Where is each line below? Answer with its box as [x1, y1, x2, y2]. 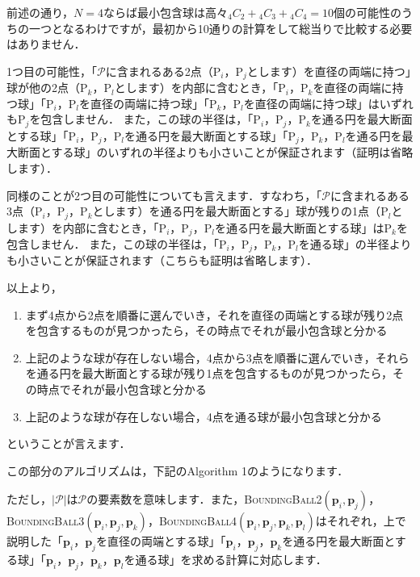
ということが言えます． [6, 435, 131, 452]
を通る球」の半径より [298, 236, 412, 253]
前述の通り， [6, 4, 74, 20]
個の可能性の [334, 4, 402, 20]
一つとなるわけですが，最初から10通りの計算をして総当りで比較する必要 [28, 19, 413, 36]
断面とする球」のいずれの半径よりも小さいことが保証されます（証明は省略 [17, 144, 414, 161]
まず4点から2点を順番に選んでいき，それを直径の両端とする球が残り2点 [25, 306, 404, 323]
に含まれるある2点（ [105, 62, 213, 79]
